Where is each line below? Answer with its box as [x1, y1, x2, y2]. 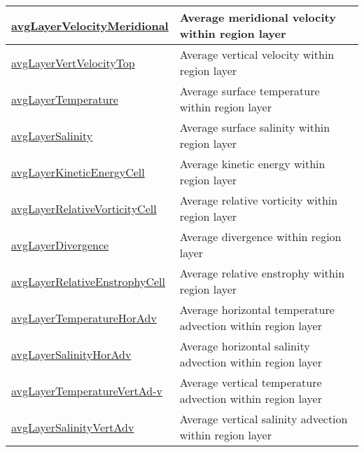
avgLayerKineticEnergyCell [11, 163, 145, 180]
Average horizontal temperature [179, 301, 335, 317]
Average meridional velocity [179, 9, 336, 25]
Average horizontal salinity [179, 338, 310, 354]
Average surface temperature [179, 83, 320, 99]
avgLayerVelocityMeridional [11, 17, 169, 34]
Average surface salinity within [179, 119, 330, 135]
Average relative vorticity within [179, 192, 338, 208]
